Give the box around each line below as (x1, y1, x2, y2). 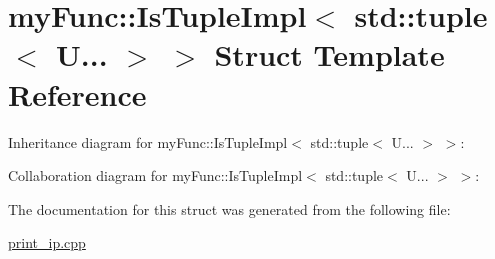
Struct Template (214, 34, 445, 75)
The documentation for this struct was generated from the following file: (8, 198, 451, 219)
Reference (8, 73, 147, 114)
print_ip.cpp (8, 232, 86, 253)
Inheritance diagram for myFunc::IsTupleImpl (8, 131, 288, 152)
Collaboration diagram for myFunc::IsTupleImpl (8, 165, 303, 186)
